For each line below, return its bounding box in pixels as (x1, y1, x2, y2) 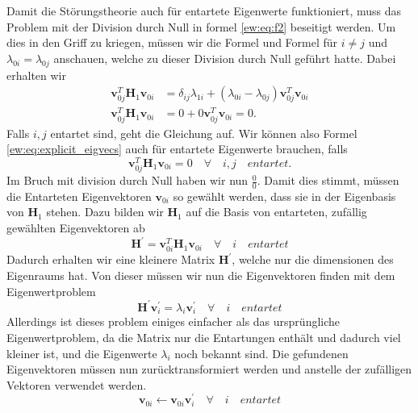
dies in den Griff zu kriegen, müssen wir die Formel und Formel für (6, 34, 338, 51)
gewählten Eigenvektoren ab (6, 219, 145, 236)
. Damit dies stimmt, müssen (257, 172, 399, 189)
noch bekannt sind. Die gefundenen (174, 344, 349, 361)
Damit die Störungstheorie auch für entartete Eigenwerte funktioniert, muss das (6, 2, 402, 19)
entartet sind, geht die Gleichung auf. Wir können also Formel (50, 124, 357, 141)
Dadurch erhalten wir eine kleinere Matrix (6, 251, 215, 268)
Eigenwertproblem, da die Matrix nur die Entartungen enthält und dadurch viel (6, 328, 401, 345)
